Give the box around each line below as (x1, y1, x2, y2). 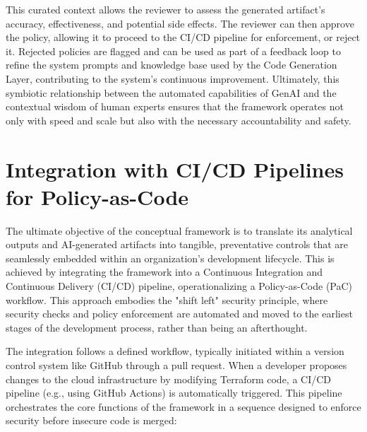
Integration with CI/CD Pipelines (6, 154, 344, 183)
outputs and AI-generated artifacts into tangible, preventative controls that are (6, 237, 349, 252)
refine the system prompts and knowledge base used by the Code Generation (6, 57, 337, 72)
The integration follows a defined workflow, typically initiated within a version (6, 344, 344, 358)
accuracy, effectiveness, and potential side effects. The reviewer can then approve (6, 16, 354, 30)
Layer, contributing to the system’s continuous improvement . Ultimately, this (6, 71, 339, 86)
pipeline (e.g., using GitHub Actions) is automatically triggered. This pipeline (6, 385, 342, 400)
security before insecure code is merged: (6, 413, 177, 428)
